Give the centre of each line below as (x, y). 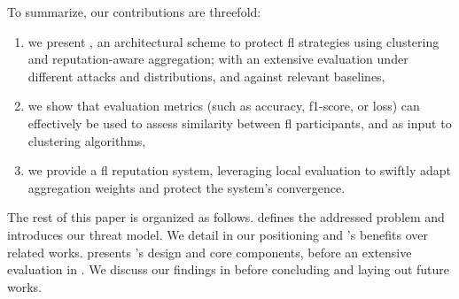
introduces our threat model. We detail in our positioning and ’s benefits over (218, 234)
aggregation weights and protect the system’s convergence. (187, 187)
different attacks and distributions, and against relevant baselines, (206, 76)
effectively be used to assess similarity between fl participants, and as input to (240, 123)
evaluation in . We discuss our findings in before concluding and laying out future (229, 269)
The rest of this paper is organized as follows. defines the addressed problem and (226, 217)
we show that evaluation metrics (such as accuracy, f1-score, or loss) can (224, 106)
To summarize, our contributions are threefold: (134, 11)
